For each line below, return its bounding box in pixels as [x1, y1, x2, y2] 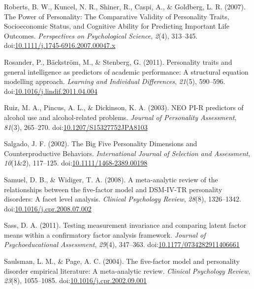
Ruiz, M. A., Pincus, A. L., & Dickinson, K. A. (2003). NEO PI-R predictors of [4, 102, 244, 113]
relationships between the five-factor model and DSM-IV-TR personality [4, 184, 222, 194]
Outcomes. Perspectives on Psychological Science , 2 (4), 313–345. [4, 30, 198, 41]
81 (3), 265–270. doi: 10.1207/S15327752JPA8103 [4, 122, 148, 132]
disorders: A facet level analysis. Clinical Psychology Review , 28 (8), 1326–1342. [4, 194, 241, 204]
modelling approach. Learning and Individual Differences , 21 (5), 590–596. [4, 76, 225, 86]
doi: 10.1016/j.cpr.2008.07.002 [4, 203, 92, 213]
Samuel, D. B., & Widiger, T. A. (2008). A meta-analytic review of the [4, 174, 218, 184]
